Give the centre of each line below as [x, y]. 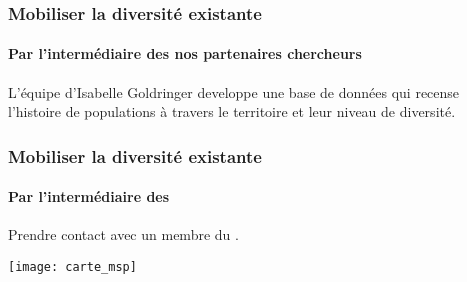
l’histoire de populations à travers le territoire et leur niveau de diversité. [232, 111]
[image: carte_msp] [72, 267]
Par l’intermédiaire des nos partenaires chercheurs [185, 53]
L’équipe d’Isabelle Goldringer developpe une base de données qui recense [234, 91]
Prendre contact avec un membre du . [123, 234]
